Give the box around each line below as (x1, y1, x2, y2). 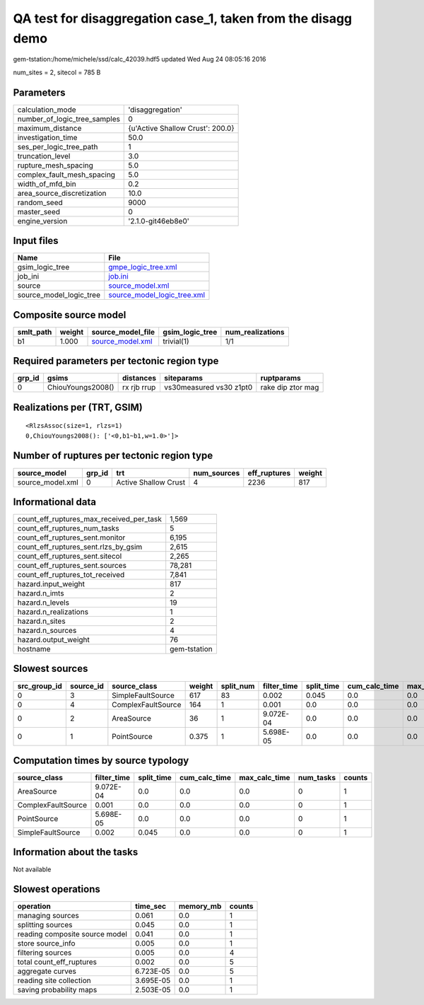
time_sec (135, 902, 166, 912)
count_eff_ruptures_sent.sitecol (17, 552, 122, 562)
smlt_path (17, 327, 52, 337)
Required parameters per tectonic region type (13, 355, 219, 367)
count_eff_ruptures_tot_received (17, 570, 125, 580)
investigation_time (17, 132, 78, 142)
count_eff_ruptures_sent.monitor (17, 533, 126, 542)
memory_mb (178, 902, 222, 912)
